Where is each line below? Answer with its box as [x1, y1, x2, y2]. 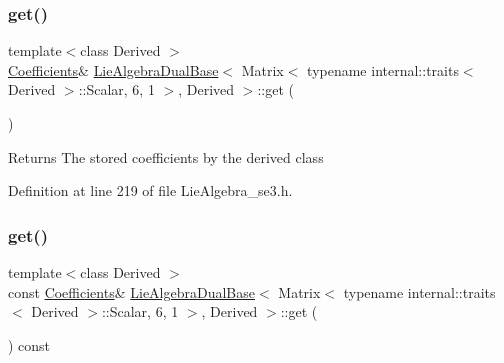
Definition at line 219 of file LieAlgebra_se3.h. [8, 180, 293, 201]
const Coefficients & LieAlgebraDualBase [8, 281, 256, 302]
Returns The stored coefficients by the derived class [8, 146, 324, 167]
